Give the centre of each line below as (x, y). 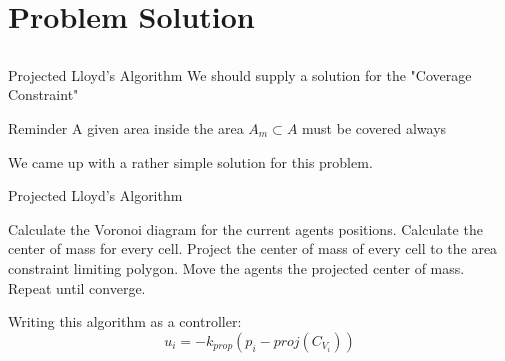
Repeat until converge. (77, 287)
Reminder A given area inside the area (126, 127)
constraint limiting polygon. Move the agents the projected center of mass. (236, 267)
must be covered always (374, 127)
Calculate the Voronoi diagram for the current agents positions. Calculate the (245, 228)
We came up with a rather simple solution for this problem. (190, 161)
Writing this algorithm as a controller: (125, 321)
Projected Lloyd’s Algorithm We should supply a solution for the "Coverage (240, 74)
